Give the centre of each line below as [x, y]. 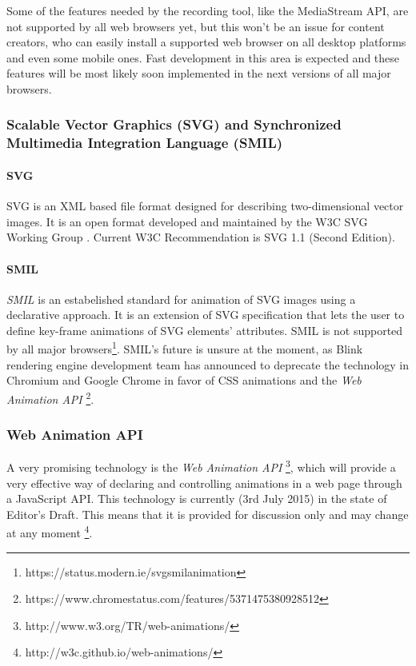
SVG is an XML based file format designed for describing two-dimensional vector [205, 206]
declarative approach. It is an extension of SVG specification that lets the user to [206, 315]
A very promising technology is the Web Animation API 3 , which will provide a [201, 466]
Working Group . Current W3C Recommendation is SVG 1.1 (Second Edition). [201, 237]
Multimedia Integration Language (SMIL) [145, 143]
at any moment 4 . [50, 532]
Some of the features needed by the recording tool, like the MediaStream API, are [208, 10]
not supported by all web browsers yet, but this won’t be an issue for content [196, 26]
